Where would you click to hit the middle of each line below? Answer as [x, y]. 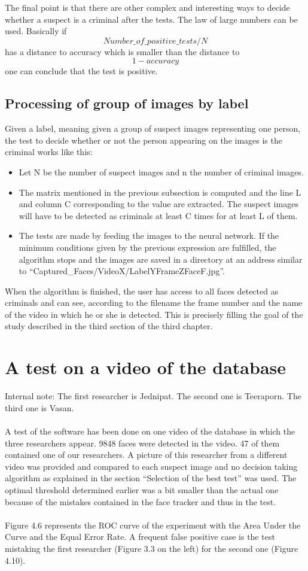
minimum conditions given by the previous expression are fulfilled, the [147, 247]
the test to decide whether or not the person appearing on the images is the [144, 140]
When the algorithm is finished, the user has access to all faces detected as [142, 291]
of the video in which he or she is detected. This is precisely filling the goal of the [154, 314]
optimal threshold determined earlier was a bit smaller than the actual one [142, 489]
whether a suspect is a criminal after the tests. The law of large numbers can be [151, 19]
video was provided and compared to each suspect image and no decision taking [151, 466]
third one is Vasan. [39, 407]
